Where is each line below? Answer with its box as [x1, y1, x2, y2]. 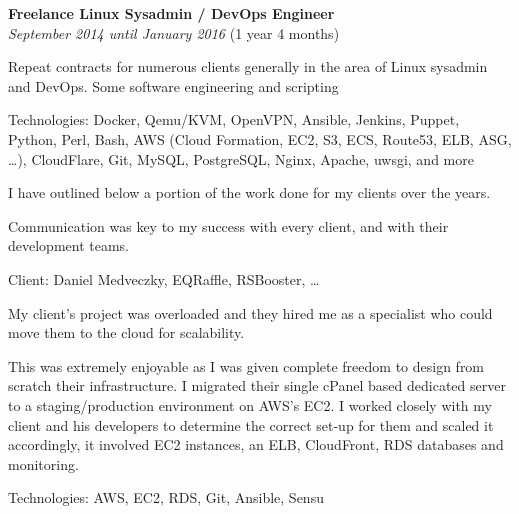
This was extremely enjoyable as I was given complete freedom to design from [8, 355, 485, 376]
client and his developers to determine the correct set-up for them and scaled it [8, 414, 494, 435]
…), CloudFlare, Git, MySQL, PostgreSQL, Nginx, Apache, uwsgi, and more [8, 148, 474, 169]
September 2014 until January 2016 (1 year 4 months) [8, 22, 340, 43]
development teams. [8, 235, 130, 256]
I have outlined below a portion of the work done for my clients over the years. [8, 182, 491, 203]
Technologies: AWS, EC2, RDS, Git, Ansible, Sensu [8, 487, 324, 508]
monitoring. [8, 453, 79, 474]
